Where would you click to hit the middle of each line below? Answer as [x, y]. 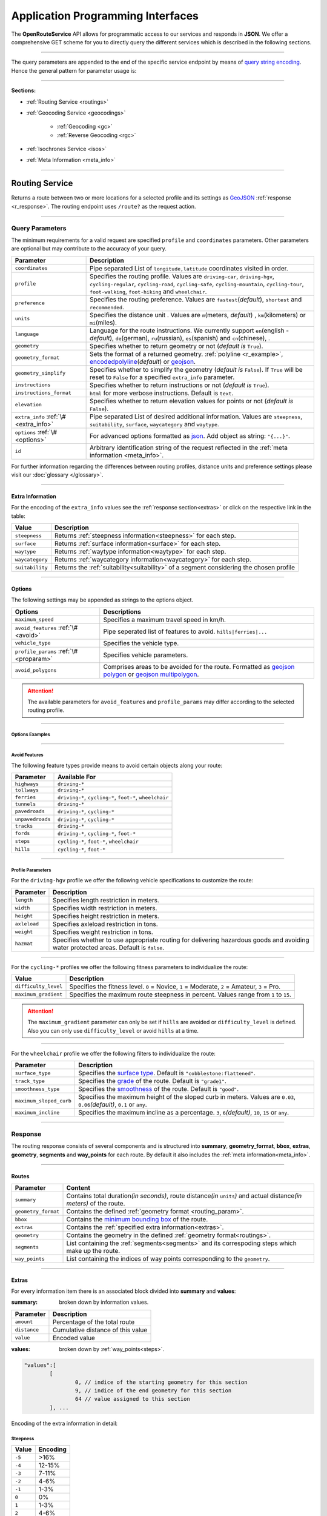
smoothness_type [37, 1089]
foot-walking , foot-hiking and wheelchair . [148, 291]
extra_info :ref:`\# [40, 417]
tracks [24, 826]
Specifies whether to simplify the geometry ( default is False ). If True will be [196, 369]
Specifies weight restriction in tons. [103, 932]
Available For [77, 777]
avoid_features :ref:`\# [46, 628]
